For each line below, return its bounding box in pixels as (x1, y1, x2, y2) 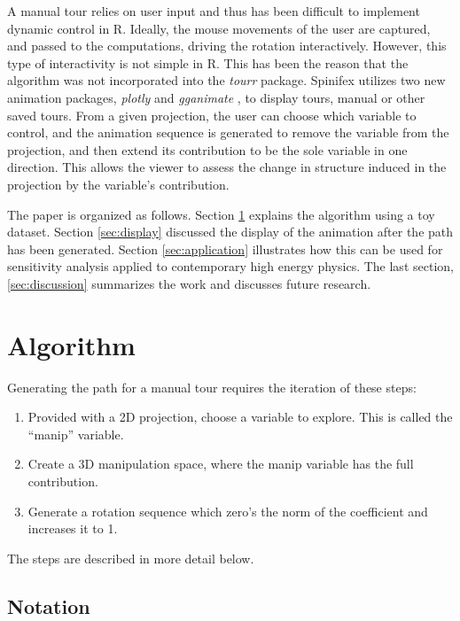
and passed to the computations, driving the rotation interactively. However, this (7, 36, 447, 55)
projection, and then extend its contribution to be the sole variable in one (7, 140, 408, 159)
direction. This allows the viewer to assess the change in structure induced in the (7, 158, 447, 176)
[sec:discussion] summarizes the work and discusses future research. (7, 274, 371, 292)
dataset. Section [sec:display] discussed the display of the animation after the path (7, 222, 454, 241)
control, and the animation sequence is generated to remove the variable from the (7, 123, 449, 142)
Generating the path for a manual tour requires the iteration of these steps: (7, 377, 417, 396)
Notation (7, 592, 90, 619)
